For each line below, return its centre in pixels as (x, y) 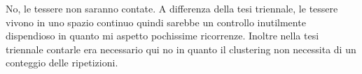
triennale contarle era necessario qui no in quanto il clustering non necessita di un (181, 49)
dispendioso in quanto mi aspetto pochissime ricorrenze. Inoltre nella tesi (162, 36)
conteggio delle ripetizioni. (62, 63)
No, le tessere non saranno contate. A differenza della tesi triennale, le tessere (172, 8)
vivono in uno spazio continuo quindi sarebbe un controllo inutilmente (156, 22)
